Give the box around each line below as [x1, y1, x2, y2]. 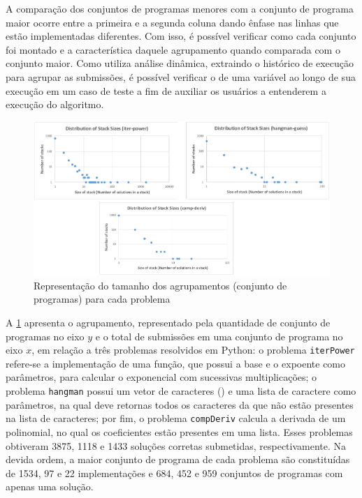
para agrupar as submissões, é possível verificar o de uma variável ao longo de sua [6, 69, 356, 84]
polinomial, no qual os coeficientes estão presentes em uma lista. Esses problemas [6, 424, 353, 439]
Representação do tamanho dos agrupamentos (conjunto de [34, 278, 287, 292]
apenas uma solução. [6, 479, 94, 494]
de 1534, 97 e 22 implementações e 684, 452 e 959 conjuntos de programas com [6, 465, 343, 480]
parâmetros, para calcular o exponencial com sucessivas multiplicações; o [6, 370, 317, 384]
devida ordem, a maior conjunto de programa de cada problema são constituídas [6, 452, 350, 467]
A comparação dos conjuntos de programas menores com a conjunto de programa [6, 1, 354, 15]
